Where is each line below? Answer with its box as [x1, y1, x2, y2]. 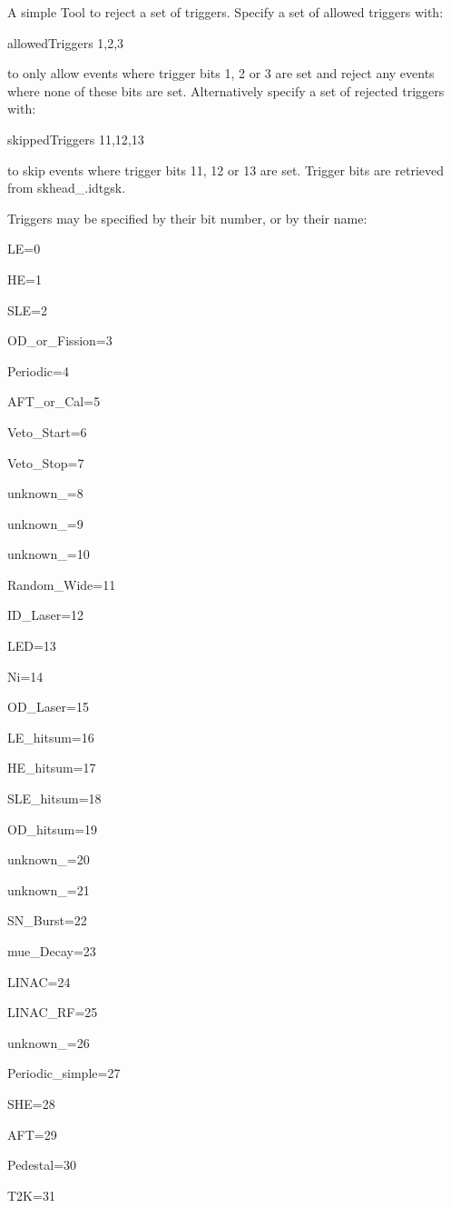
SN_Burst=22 [7, 911, 87, 930]
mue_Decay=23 [7, 942, 96, 960]
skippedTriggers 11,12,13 [7, 129, 144, 148]
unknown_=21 [7, 880, 90, 899]
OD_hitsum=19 [7, 819, 98, 838]
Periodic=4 [7, 361, 69, 380]
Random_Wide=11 [7, 574, 116, 594]
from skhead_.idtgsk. [7, 178, 126, 197]
